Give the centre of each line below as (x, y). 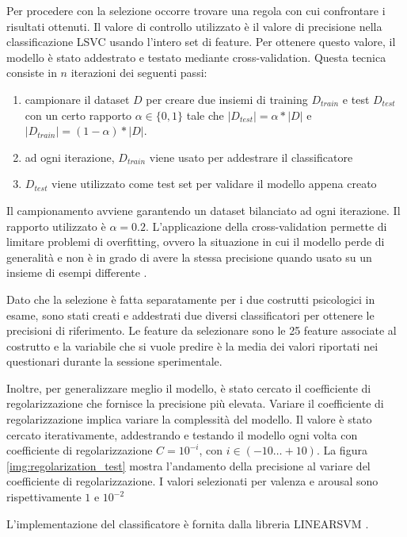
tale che (205, 115)
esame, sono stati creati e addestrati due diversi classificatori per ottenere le (190, 315)
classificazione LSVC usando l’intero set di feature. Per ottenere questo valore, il (201, 42)
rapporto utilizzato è (56, 226)
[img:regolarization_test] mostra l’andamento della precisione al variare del (188, 465)
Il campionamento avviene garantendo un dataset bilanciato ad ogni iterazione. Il (203, 210)
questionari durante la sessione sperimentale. (114, 361)
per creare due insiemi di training (227, 99)
